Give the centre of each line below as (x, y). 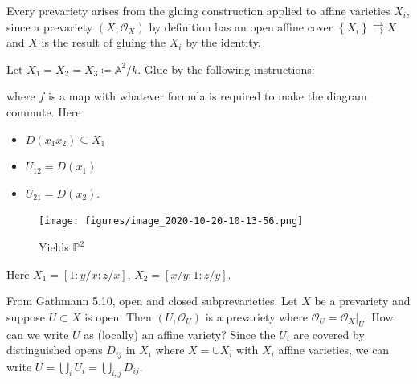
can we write (38, 334)
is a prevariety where (257, 316)
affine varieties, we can (334, 350)
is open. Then (118, 316)
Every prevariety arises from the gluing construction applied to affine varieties (198, 10)
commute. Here (44, 111)
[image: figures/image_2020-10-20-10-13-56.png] (171, 221)
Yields (54, 247)
